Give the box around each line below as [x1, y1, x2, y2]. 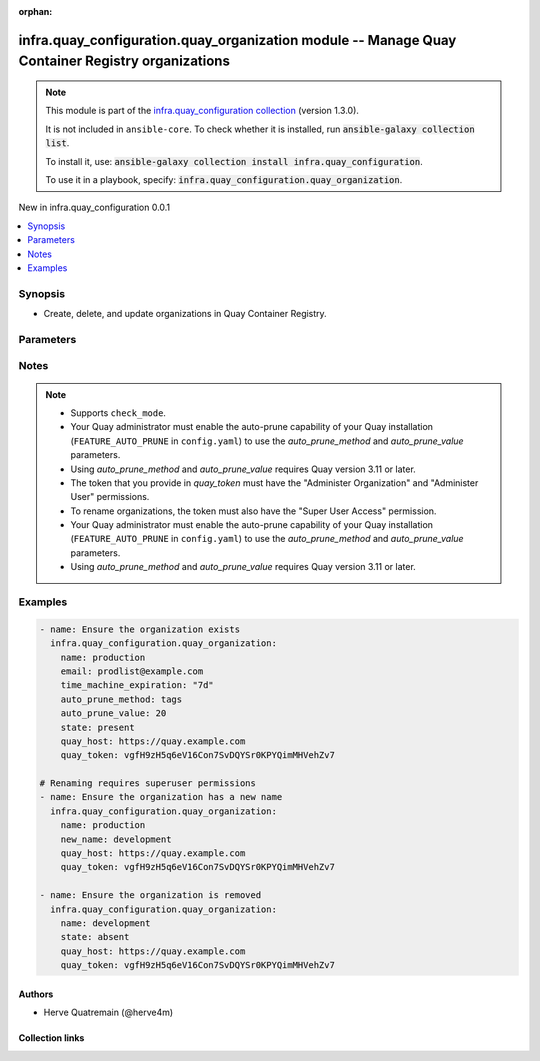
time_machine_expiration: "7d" [60, 680, 214, 691]
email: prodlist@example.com [60, 665, 204, 677]
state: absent [60, 931, 130, 943]
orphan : [18, 6, 53, 17]
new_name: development [60, 833, 172, 845]
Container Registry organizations [18, 53, 230, 70]
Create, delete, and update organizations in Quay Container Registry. [43, 308, 327, 320]
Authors [18, 988, 54, 1000]
